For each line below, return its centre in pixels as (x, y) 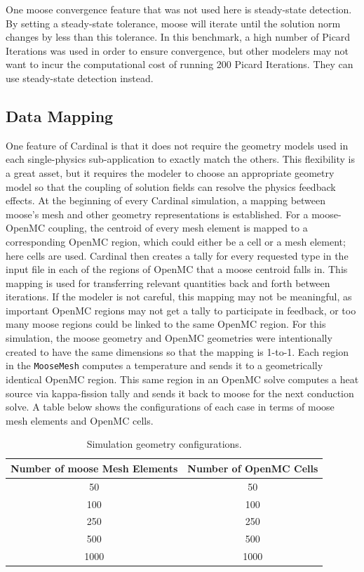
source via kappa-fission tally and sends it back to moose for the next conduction (180, 393)
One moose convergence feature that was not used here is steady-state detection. (179, 9)
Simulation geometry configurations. (164, 444)
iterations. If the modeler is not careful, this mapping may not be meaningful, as (179, 297)
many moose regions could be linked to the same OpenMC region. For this (166, 324)
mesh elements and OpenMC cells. (80, 420)
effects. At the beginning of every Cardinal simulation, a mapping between (166, 200)
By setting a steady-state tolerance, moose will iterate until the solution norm (173, 23)
